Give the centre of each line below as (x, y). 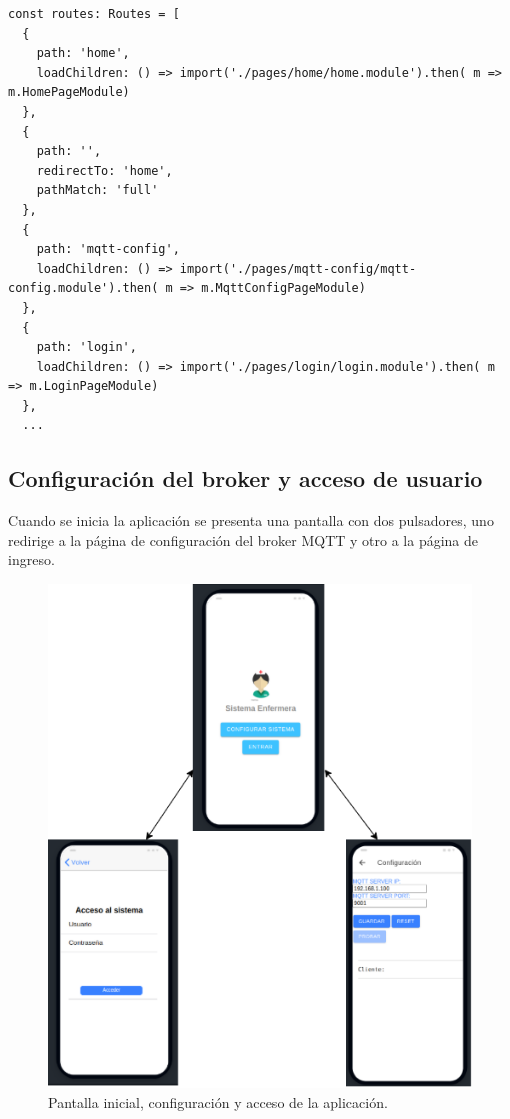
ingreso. (31, 559)
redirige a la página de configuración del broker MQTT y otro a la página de (243, 539)
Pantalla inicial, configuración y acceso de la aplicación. (218, 1101)
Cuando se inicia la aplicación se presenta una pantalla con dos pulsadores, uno (251, 520)
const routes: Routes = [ (94, 14)
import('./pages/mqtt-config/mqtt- (298, 268)
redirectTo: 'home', (104, 170)
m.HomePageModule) (69, 92)
